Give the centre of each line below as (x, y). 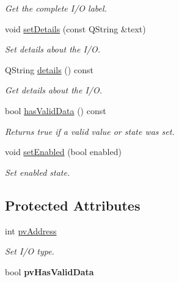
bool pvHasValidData (49, 271)
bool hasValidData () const (56, 110)
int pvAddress (31, 230)
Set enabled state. (38, 172)
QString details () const (49, 69)
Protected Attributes (73, 205)
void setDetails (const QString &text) (75, 28)
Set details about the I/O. (53, 49)
